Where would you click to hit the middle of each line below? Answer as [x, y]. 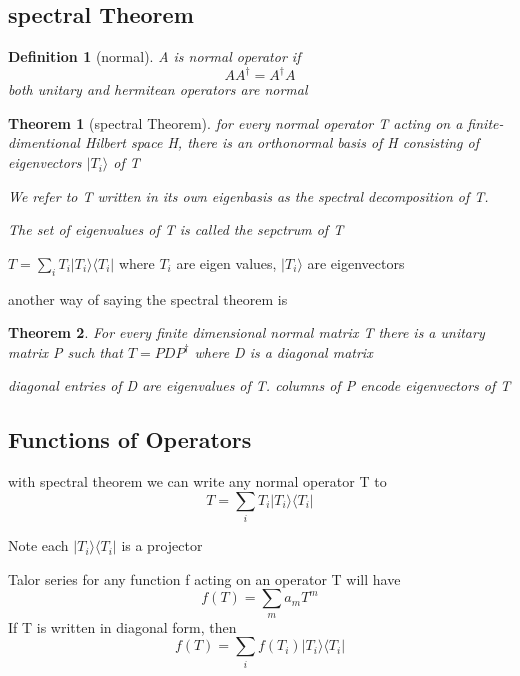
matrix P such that [65, 351]
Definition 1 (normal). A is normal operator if [154, 56]
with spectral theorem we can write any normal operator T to [197, 481]
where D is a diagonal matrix [283, 351]
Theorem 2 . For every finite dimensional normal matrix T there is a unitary [246, 332]
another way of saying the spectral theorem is [148, 298]
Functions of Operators [130, 439]
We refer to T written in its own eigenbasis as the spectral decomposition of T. [248, 195]
